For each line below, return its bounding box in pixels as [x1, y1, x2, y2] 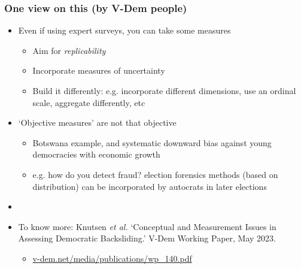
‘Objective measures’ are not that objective [18, 116, 177, 129]
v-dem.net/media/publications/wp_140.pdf [32, 252, 192, 264]
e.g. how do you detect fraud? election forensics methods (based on [32, 168, 278, 180]
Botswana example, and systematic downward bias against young [32, 136, 272, 149]
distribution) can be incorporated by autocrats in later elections [32, 180, 267, 192]
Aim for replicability [32, 44, 106, 56]
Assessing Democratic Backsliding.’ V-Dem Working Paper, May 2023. [18, 232, 276, 244]
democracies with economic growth [32, 148, 160, 161]
